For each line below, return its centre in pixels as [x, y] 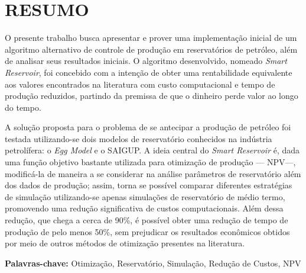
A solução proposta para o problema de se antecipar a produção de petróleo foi [148, 127]
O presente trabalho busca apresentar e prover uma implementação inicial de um [151, 38]
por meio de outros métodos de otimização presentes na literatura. [125, 243]
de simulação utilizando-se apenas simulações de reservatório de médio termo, [145, 196]
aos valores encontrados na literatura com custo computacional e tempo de [140, 84]
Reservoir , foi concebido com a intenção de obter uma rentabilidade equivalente [149, 72]
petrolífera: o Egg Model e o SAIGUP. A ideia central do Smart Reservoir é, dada [152, 150]
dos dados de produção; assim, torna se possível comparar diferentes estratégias [149, 185]
